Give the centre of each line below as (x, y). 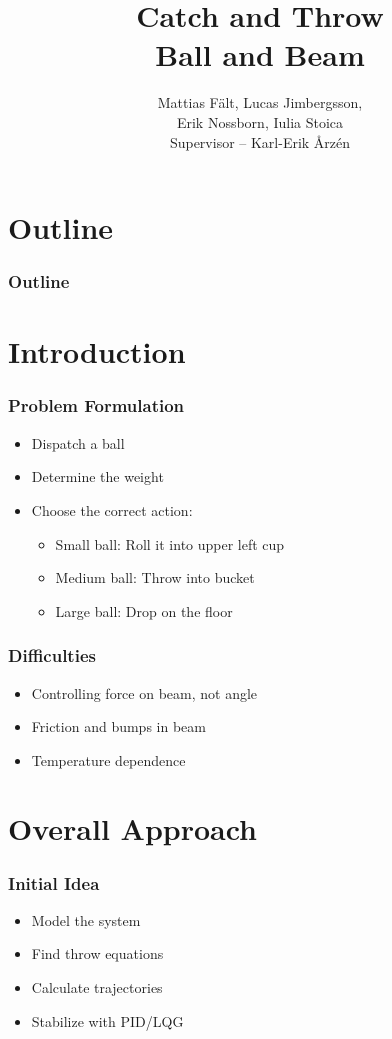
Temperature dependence (108, 759)
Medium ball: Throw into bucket (155, 577)
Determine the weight (97, 476)
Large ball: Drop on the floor (144, 610)
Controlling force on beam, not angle (144, 692)
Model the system (86, 919)
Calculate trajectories (97, 987)
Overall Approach (133, 828)
